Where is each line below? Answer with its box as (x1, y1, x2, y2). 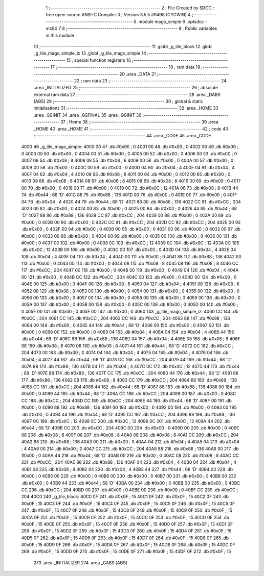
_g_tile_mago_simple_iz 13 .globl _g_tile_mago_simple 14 (33, 50, 146, 56)
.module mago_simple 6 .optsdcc (137, 19, 204, 25)
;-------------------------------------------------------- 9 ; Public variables (66, 25, 217, 31)
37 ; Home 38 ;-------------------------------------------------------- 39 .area (60, 119, 219, 125)
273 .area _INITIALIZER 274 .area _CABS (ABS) (33, 559, 128, 566)
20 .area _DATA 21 (119, 71, 156, 77)
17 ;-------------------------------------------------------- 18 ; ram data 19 (50, 64, 200, 70)
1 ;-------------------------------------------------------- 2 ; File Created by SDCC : (45, 5, 215, 11)
